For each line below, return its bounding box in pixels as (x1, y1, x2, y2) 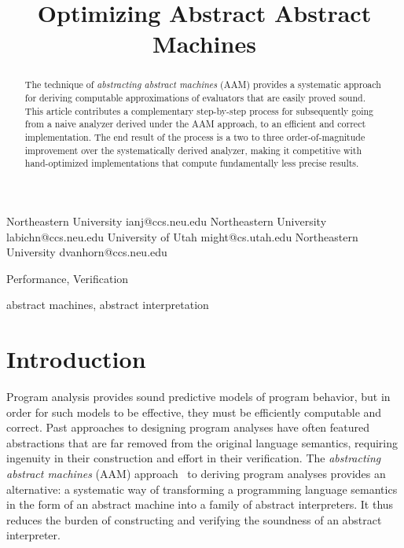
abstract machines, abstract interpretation (6, 296, 209, 313)
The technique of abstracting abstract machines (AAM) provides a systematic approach (24, 78, 381, 91)
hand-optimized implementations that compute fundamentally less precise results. (24, 156, 359, 170)
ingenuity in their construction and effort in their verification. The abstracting (6, 450, 381, 466)
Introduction (6, 343, 146, 375)
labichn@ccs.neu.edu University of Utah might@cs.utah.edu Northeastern (6, 228, 358, 245)
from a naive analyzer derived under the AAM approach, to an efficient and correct (24, 117, 366, 131)
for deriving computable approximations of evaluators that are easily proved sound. (24, 91, 365, 105)
